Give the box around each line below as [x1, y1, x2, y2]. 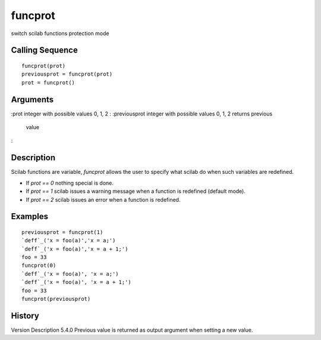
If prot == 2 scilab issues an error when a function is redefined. [26, 196, 181, 203]
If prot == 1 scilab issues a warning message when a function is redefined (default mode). [26, 188, 246, 195]
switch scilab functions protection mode [11, 30, 109, 37]
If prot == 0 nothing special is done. [26, 179, 114, 186]
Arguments [11, 94, 54, 104]
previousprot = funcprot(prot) [21, 71, 113, 77]
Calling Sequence [11, 45, 78, 55]
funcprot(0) [21, 262, 56, 269]
